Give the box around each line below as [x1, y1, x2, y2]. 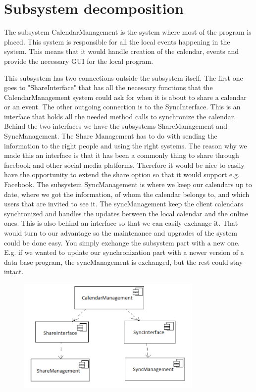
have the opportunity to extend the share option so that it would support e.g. [4, 169, 240, 180]
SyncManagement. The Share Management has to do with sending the [4, 131, 217, 141]
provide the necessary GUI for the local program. [4, 55, 154, 66]
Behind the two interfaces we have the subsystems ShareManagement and [4, 121, 227, 131]
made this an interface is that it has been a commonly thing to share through [4, 150, 239, 160]
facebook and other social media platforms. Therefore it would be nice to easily [4, 159, 245, 170]
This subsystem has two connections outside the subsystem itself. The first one [4, 72, 243, 83]
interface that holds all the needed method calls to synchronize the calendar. [4, 111, 236, 121]
